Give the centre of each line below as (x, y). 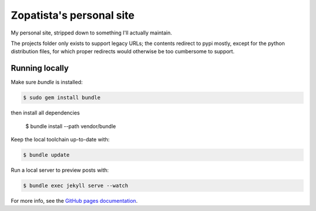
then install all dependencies (45, 113)
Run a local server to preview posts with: (60, 170)
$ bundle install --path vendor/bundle (71, 126)
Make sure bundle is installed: (47, 82)
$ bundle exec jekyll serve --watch (76, 185)
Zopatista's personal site (73, 15)
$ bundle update (47, 155)
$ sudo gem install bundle (62, 98)
